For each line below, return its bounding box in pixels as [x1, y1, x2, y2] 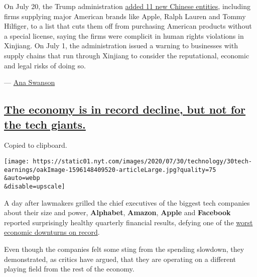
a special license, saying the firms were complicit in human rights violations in [4, 30, 244, 41]
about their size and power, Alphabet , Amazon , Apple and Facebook [4, 207, 231, 218]
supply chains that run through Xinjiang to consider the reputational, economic [4, 50, 249, 60]
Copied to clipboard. [4, 140, 67, 150]
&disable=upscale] [4, 182, 65, 190]
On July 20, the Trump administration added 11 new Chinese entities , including [4, 1, 250, 11]
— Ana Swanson [4, 77, 55, 87]
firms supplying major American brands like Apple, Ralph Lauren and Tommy [4, 11, 246, 21]
